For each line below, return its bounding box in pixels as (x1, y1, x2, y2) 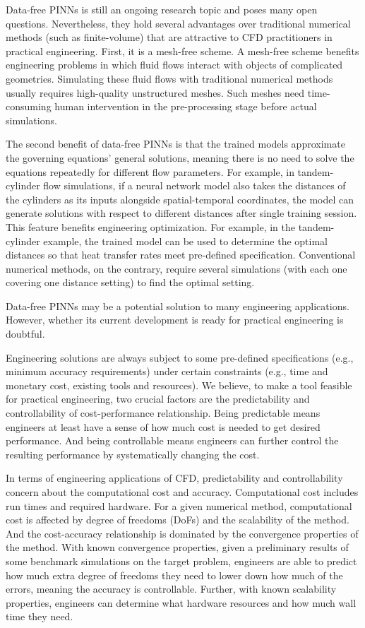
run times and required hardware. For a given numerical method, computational (6, 498, 352, 513)
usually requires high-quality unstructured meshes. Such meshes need (6, 85, 305, 100)
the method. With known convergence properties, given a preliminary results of (6, 540, 349, 555)
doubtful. (6, 326, 45, 341)
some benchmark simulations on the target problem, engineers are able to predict (6, 553, 357, 568)
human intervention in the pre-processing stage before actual (54, 99, 317, 114)
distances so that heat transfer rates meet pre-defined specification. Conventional (6, 247, 356, 262)
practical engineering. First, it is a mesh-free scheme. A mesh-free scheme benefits (6, 43, 359, 58)
